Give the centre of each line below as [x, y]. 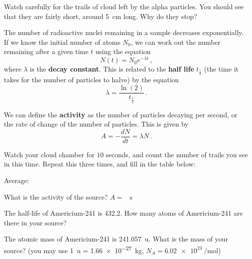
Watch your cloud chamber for [49, 154]
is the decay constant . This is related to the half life [112, 69]
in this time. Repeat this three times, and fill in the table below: [100, 164]
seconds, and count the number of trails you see [177, 154]
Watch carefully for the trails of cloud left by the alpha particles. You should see [124, 6]
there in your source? [35, 222]
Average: [17, 180]
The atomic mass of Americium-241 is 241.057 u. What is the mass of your [116, 239]
